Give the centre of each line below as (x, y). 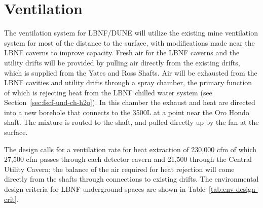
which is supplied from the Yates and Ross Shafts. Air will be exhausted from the (131, 72)
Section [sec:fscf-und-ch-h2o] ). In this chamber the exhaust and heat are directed (130, 102)
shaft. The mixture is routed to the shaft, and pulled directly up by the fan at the (131, 122)
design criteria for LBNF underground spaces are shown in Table (105, 189)
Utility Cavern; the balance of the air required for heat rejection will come (119, 169)
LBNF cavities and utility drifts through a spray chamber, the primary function (128, 82)
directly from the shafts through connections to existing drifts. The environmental (131, 179)
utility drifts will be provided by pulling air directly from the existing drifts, (122, 62)
